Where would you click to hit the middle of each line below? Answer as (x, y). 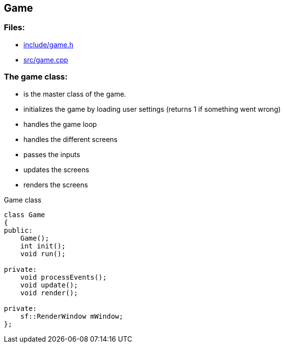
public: (19, 230)
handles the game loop (60, 124)
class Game (25, 214)
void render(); (49, 293)
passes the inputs (52, 154)
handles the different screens (71, 139)
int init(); (43, 246)
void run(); (43, 254)
